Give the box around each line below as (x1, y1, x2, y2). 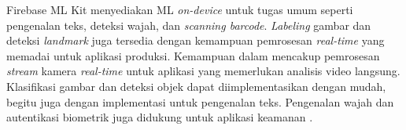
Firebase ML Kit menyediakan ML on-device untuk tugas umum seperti (6, 2, 353, 17)
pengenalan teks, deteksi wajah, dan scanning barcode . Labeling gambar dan (6, 16, 371, 33)
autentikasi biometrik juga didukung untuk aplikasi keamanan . (6, 109, 313, 125)
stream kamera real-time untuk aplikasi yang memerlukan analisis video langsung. (6, 63, 400, 79)
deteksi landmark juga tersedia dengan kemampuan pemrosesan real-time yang (6, 32, 385, 49)
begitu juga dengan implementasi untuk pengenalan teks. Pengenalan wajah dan (6, 93, 394, 110)
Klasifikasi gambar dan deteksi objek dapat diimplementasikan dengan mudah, (6, 78, 386, 94)
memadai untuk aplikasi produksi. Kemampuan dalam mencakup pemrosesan (6, 47, 380, 63)
